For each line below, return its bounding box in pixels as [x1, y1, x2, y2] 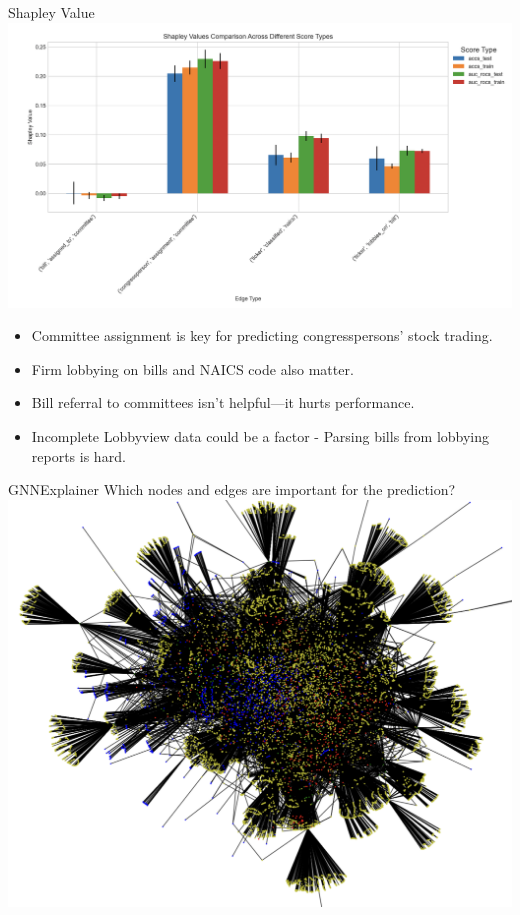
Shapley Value [8, 2, 95, 22]
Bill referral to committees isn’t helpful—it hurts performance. [31, 392, 415, 413]
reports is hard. [31, 445, 126, 466]
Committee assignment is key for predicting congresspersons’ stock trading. [31, 325, 493, 346]
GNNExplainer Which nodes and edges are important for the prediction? [8, 479, 456, 500]
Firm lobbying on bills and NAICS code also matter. [31, 358, 354, 379]
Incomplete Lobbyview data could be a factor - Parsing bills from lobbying [31, 425, 490, 446]
